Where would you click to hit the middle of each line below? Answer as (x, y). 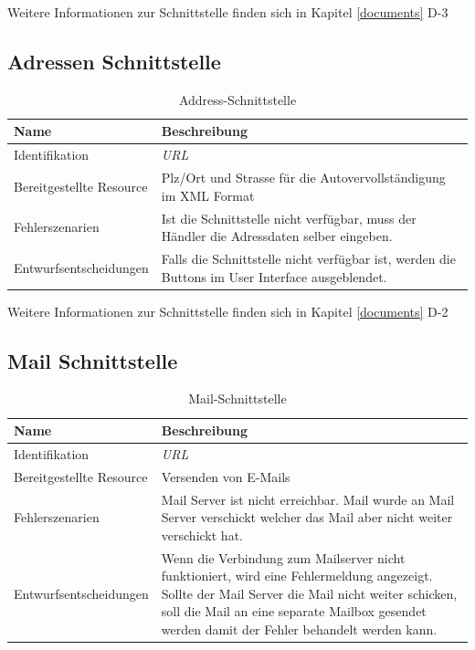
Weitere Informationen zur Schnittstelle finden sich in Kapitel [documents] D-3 (228, 12)
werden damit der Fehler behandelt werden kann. (299, 629)
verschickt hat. (202, 535)
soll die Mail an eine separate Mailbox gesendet (294, 611)
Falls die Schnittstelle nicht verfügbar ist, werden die (308, 258)
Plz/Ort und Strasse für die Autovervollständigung (303, 178)
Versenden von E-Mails (226, 476)
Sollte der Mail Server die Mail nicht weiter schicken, (309, 593)
